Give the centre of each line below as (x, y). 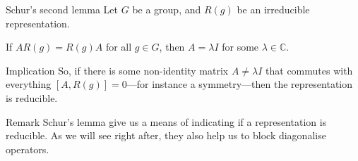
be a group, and (167, 9)
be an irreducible (273, 9)
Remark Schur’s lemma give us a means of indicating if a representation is (166, 121)
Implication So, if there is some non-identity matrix (117, 70)
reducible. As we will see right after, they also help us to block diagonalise (166, 135)
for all (119, 47)
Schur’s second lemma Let (62, 9)
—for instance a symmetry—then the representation (240, 84)
